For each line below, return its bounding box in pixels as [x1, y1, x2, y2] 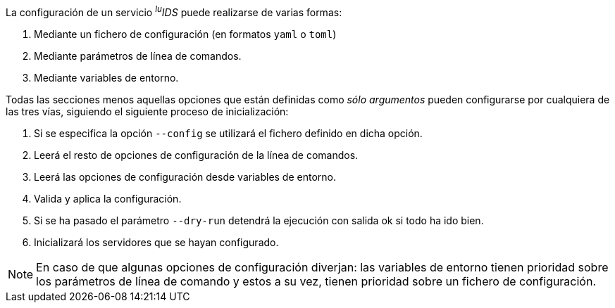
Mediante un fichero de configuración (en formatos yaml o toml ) [34, 27, 337, 40]
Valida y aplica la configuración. [34, 192, 182, 205]
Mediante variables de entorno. [34, 71, 179, 84]
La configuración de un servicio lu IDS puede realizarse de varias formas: [6, 4, 342, 18]
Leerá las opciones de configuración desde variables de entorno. [34, 170, 336, 183]
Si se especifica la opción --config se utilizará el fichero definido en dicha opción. [34, 127, 423, 139]
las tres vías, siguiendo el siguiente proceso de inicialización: [6, 105, 289, 117]
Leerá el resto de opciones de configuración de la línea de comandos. [34, 148, 359, 161]
